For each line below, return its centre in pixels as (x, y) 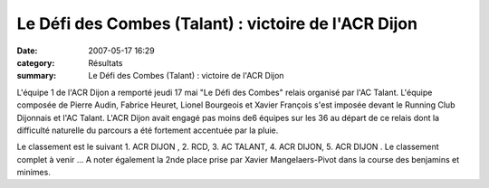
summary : (37, 76)
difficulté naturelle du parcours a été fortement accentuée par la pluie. (148, 130)
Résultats (105, 62)
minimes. (34, 173)
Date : (27, 51)
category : (36, 62)
